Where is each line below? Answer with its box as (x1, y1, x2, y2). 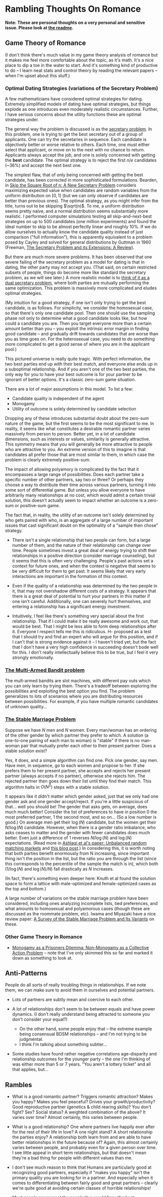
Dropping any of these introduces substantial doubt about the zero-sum (5, 415, 149, 421)
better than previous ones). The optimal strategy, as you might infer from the (5, 198, 159, 204)
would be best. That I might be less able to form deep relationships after (12, 623, 157, 629)
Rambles (5, 1080, 33, 1089)
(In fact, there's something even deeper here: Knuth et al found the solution (5, 875, 156, 882)
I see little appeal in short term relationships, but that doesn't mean (12, 1150, 146, 1156)
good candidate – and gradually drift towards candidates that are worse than (5, 331, 159, 337)
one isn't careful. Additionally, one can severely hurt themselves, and (12, 598, 151, 604)
